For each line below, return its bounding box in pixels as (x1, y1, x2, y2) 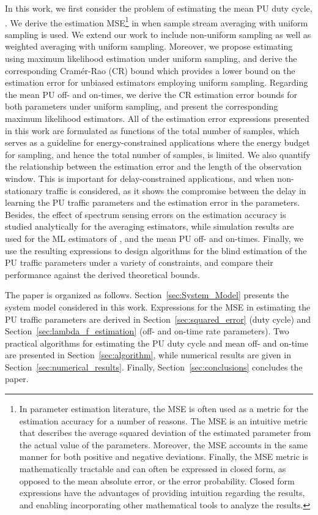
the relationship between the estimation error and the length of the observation (5, 160, 302, 173)
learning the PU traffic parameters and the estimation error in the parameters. (5, 196, 300, 209)
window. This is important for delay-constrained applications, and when (5, 171, 275, 184)
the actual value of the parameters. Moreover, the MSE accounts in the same (19, 438, 308, 451)
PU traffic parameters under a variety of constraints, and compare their (5, 256, 273, 269)
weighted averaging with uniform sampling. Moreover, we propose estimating (5, 40, 293, 53)
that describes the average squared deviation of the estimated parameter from (19, 426, 311, 439)
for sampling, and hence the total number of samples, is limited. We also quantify (5, 148, 311, 160)
